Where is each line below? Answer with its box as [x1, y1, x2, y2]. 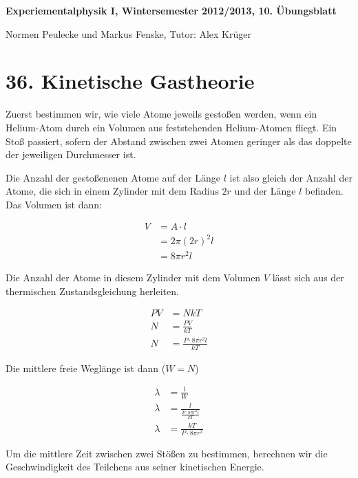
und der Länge [234, 184, 296, 198]
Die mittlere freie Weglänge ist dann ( [6, 360, 166, 375]
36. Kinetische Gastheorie [6, 67, 255, 95]
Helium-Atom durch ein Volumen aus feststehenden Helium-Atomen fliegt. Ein [6, 120, 337, 134]
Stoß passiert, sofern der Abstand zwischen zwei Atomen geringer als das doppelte [6, 133, 352, 148]
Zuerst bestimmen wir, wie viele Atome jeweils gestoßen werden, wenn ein [6, 107, 317, 121]
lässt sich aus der [272, 270, 344, 285]
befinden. [305, 184, 344, 198]
